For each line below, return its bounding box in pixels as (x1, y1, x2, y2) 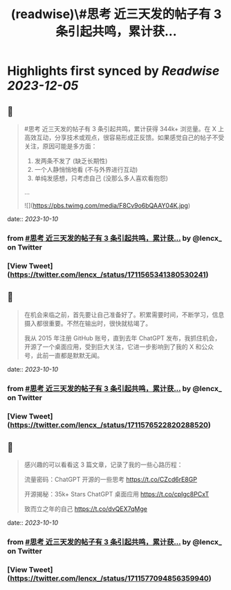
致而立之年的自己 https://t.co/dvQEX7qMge (24, 505, 147, 513)
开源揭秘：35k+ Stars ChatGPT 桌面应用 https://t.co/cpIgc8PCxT (24, 490, 210, 498)
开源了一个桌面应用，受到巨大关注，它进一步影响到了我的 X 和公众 (24, 342, 214, 351)
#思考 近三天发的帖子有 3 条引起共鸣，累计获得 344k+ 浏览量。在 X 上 (24, 125, 225, 132)
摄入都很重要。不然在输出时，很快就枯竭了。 (24, 319, 152, 327)
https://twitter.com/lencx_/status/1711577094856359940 (10, 573, 210, 583)
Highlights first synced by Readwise (7, 63, 220, 79)
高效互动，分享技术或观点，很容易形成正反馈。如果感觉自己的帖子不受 (24, 133, 225, 141)
